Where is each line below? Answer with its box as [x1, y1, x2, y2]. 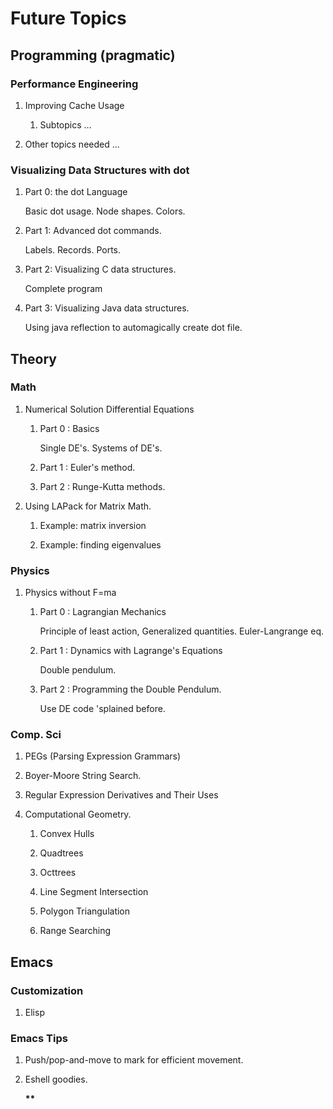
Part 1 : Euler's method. [39, 461, 136, 473]
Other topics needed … [24, 138, 120, 150]
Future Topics [10, 7, 127, 30]
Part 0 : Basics [39, 422, 100, 434]
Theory [10, 350, 58, 367]
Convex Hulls [39, 828, 95, 840]
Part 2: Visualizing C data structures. [24, 263, 177, 276]
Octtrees [39, 867, 77, 879]
